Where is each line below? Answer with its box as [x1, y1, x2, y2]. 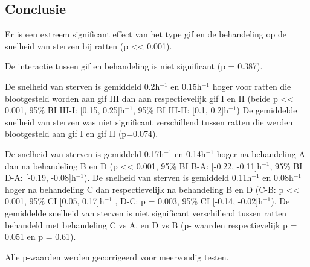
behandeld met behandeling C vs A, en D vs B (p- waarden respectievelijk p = [5, 218, 297, 231]
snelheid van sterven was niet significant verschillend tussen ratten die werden [5, 115, 293, 128]
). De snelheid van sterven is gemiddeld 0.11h [84, 171, 252, 184]
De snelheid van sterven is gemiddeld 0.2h [5, 80, 160, 92]
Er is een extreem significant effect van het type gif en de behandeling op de [5, 28, 286, 40]
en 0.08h [262, 171, 294, 184]
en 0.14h [175, 147, 206, 160]
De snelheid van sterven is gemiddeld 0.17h [5, 147, 164, 160]
